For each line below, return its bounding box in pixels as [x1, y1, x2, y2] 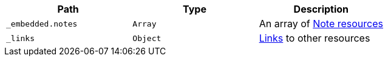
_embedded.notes [6, 19, 78, 28]
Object [132, 33, 162, 43]
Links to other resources [259, 32, 370, 44]
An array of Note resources [259, 18, 383, 30]
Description [293, 3, 349, 15]
